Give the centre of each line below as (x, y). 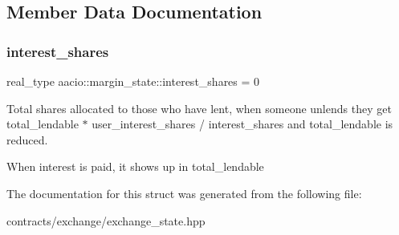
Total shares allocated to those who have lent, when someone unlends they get (199, 108)
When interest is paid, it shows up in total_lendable (135, 166)
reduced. (27, 139)
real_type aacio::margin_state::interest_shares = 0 (133, 81)
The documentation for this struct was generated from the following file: (184, 193)
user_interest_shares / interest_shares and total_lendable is (242, 124)
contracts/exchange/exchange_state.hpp (106, 220)
